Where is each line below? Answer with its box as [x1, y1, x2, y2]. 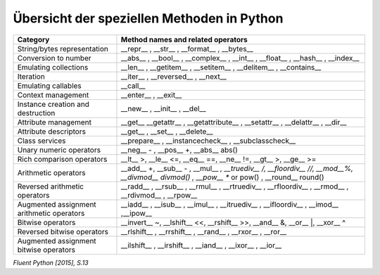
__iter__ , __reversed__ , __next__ [120, 71, 227, 81]
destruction [17, 108, 56, 117]
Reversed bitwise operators [17, 226, 109, 236]
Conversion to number [17, 53, 91, 63]
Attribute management [17, 117, 91, 127]
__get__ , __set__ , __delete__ [120, 127, 213, 136]
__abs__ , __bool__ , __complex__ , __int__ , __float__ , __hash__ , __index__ [120, 53, 360, 63]
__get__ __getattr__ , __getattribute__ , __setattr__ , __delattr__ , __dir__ [120, 117, 347, 127]
